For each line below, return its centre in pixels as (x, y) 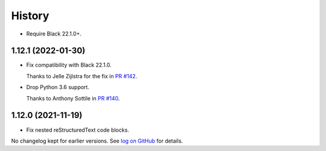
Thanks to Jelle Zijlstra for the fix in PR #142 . (82, 76)
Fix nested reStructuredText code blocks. (78, 130)
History (30, 16)
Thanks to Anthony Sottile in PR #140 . (73, 98)
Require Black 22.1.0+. (54, 34)
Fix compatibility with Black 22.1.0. (69, 65)
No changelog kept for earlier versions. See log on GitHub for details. (97, 141)
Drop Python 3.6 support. (58, 87)
